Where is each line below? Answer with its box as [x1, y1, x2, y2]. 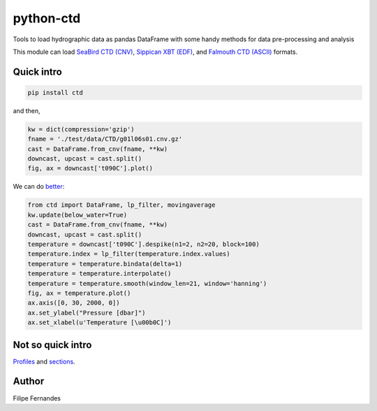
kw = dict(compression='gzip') [27, 125, 135, 133]
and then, [13, 106, 40, 115]
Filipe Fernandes [13, 394, 61, 402]
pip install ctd [27, 88, 84, 96]
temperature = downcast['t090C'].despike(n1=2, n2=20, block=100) [27, 240, 260, 248]
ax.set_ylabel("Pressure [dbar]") [27, 308, 146, 317]
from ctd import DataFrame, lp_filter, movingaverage [27, 201, 216, 209]
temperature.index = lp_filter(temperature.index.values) [27, 250, 230, 258]
